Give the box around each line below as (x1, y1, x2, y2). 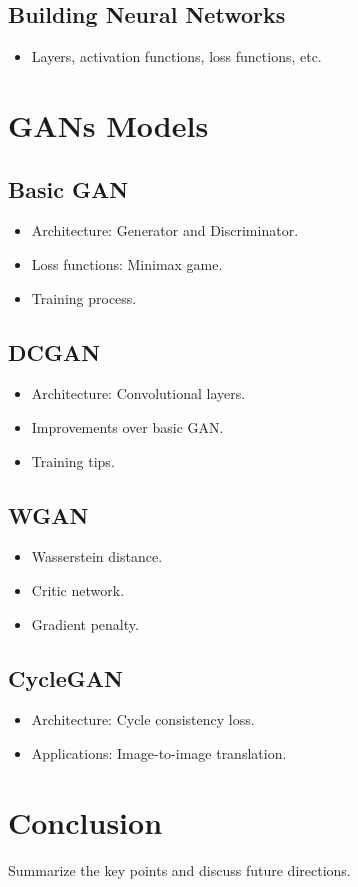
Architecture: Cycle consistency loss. (31, 709, 255, 730)
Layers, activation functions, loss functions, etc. (31, 46, 322, 67)
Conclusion (8, 801, 163, 842)
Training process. (31, 287, 137, 308)
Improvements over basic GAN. (31, 416, 224, 437)
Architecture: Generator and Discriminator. (31, 220, 299, 241)
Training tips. (31, 450, 115, 471)
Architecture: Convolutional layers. (31, 383, 246, 404)
